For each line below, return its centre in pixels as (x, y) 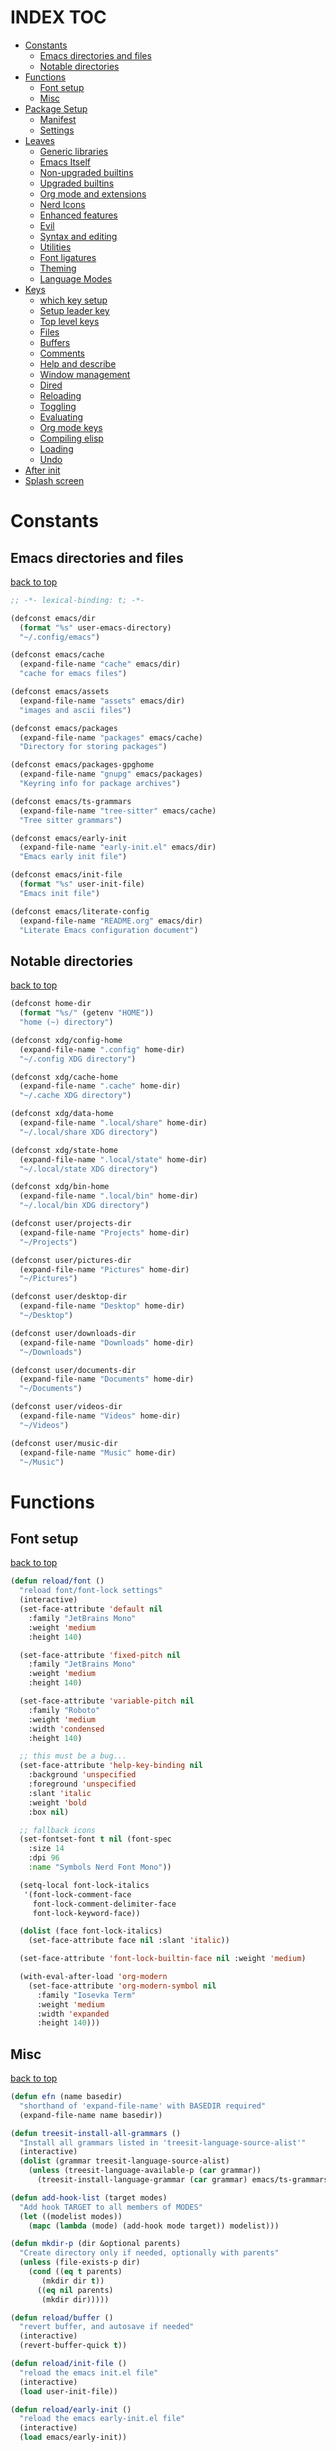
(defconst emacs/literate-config (80, 911)
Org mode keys (71, 427)
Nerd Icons (62, 204)
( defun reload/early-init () (71, 2409)
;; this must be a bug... (73, 1756)
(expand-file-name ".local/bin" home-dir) (109, 1196)
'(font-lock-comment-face (77, 1894)
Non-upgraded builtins (86, 172)
